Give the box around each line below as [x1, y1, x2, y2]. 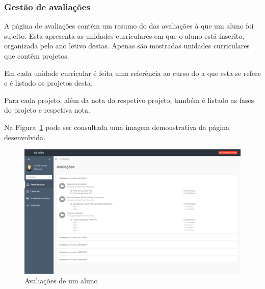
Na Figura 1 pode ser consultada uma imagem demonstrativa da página [4, 121, 229, 132]
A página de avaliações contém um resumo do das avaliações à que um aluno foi [4, 20, 254, 31]
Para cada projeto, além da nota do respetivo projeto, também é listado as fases [4, 94, 254, 105]
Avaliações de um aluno [24, 275, 98, 286]
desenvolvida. [4, 132, 45, 142]
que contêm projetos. [4, 50, 69, 61]
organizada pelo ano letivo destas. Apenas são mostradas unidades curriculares [4, 40, 250, 51]
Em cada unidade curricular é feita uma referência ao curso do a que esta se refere [4, 67, 261, 78]
